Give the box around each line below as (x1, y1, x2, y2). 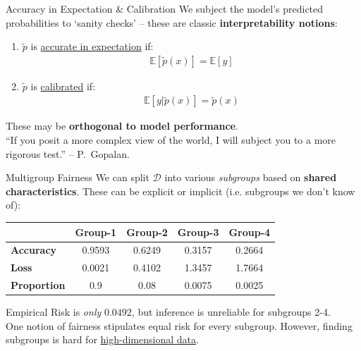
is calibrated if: (30, 78, 96, 93)
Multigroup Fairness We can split (6, 170, 149, 185)
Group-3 (177, 224, 219, 239)
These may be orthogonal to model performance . (6, 118, 238, 133)
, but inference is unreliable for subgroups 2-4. (131, 304, 331, 319)
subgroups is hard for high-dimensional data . (6, 332, 199, 347)
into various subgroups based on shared (164, 170, 337, 185)
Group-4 (228, 224, 271, 239)
